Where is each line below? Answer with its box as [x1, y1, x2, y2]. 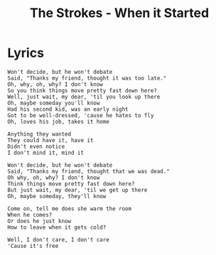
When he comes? [7, 211, 53, 218]
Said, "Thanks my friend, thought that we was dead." [7, 168, 171, 175]
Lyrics [7, 45, 45, 61]
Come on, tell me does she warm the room [7, 205, 132, 212]
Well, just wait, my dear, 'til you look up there [7, 93, 161, 100]
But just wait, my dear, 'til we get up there [7, 186, 148, 193]
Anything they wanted [7, 130, 72, 138]
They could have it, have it [7, 136, 94, 143]
